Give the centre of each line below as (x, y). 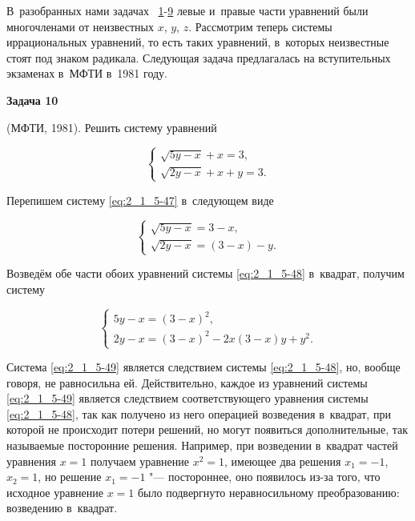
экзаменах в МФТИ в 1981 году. (87, 73)
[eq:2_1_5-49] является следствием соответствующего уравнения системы (187, 398)
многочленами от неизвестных (80, 26)
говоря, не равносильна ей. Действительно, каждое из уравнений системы (187, 382)
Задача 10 (32, 100)
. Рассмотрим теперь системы (260, 26)
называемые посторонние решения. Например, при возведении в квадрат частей (202, 445)
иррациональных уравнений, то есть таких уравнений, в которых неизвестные (198, 42)
